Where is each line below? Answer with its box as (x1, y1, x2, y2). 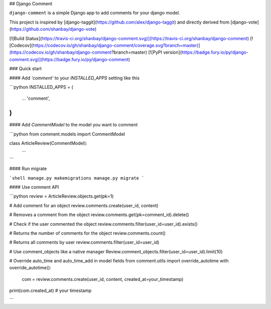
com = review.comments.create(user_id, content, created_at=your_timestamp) (22, 276, 184, 282)
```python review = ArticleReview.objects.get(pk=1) (9, 193, 114, 199)
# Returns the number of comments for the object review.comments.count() (9, 230, 166, 236)
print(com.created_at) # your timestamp (9, 287, 92, 293)
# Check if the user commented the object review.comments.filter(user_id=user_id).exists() (9, 221, 198, 227)
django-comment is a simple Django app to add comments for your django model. (9, 10, 180, 16)
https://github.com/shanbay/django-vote (11, 26, 95, 32)
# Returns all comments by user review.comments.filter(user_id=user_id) (9, 239, 160, 245)
